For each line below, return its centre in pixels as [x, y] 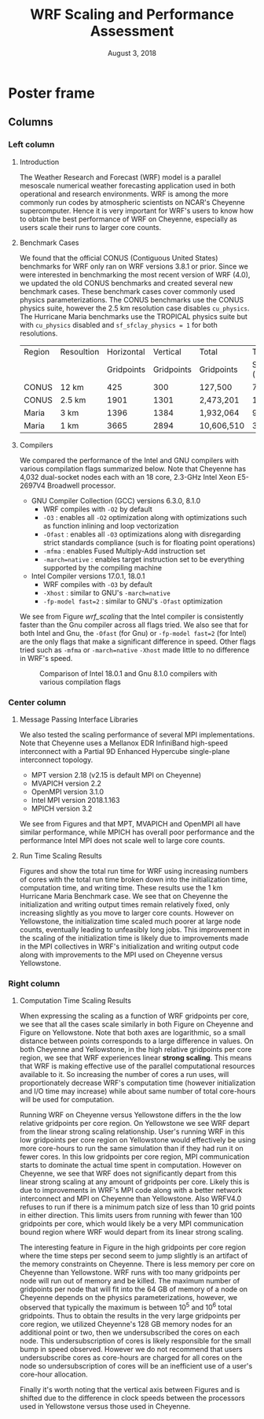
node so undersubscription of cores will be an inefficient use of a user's [136, 1365]
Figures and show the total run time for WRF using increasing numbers [134, 871]
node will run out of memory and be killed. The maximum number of [130, 1281]
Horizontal [126, 351]
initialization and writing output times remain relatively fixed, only [125, 905]
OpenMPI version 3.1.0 [68, 791]
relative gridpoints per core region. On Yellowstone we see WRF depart [134, 1124]
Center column [37, 702]
